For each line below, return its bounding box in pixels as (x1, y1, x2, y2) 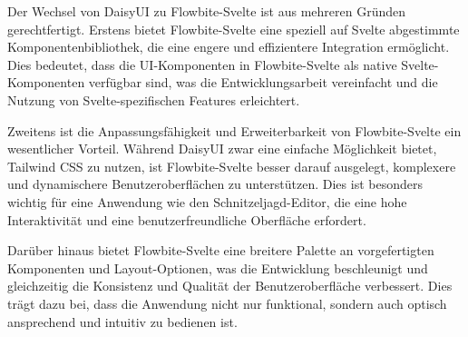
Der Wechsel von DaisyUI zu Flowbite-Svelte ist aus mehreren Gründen (7, 2, 406, 20)
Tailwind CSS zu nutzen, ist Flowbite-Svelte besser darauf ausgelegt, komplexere (7, 156, 456, 175)
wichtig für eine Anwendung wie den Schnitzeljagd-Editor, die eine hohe (7, 192, 407, 211)
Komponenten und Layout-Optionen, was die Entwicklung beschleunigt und (7, 258, 428, 277)
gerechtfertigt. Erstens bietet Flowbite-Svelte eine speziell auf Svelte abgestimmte (7, 19, 460, 38)
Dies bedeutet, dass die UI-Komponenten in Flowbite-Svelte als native (7, 55, 397, 74)
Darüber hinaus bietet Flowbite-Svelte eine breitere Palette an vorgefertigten (7, 241, 434, 260)
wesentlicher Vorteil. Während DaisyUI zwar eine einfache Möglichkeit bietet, (7, 139, 437, 158)
